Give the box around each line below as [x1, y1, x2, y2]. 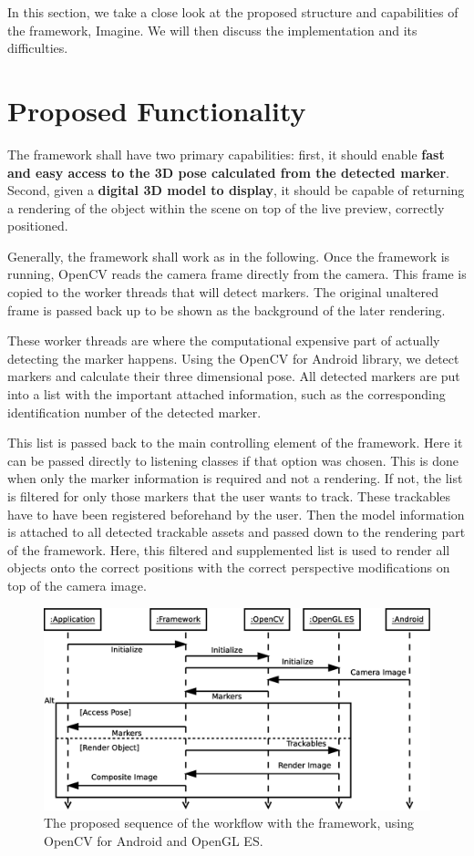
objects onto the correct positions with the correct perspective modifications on [7, 558, 450, 577]
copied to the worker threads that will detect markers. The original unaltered [7, 283, 438, 302]
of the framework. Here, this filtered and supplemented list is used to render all [7, 540, 450, 559]
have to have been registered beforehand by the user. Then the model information [7, 504, 465, 523]
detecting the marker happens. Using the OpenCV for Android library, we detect [7, 348, 459, 367]
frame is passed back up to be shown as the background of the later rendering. [7, 300, 446, 319]
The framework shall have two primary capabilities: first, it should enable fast [7, 144, 445, 163]
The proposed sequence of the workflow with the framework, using [44, 813, 414, 832]
